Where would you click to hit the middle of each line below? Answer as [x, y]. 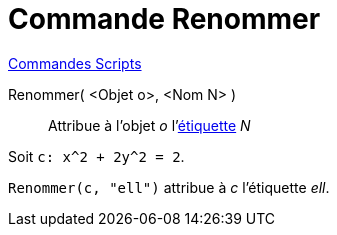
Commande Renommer [164, 19]
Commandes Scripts [75, 63]
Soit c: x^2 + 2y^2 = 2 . [96, 156]
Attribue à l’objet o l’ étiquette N [149, 125]
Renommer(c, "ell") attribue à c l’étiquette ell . [169, 187]
